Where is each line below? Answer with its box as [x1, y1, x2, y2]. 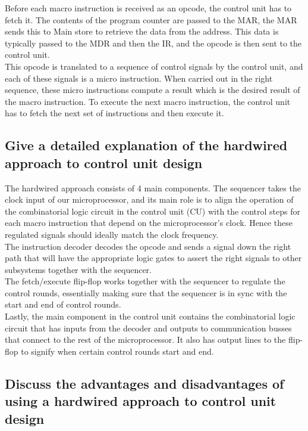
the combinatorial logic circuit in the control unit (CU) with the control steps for [5, 204, 300, 217]
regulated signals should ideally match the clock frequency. [5, 228, 219, 240]
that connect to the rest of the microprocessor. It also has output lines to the [5, 333, 286, 346]
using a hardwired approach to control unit [5, 392, 276, 410]
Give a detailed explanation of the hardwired [5, 136, 288, 154]
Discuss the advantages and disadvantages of [5, 374, 284, 392]
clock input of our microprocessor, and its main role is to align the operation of [5, 193, 294, 206]
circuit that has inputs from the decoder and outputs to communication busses [5, 321, 292, 334]
